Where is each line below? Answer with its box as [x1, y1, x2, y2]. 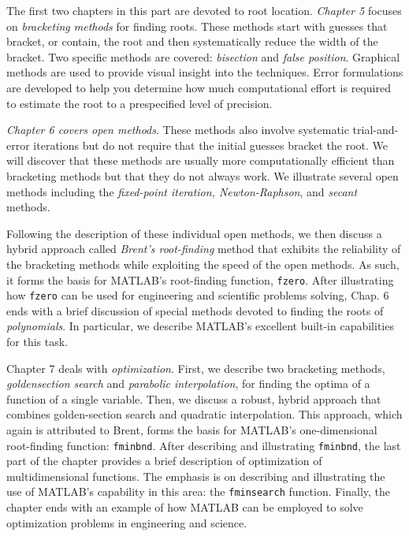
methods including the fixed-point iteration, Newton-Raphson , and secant [6, 183, 358, 199]
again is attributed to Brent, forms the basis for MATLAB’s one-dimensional [6, 421, 377, 437]
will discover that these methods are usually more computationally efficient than [6, 152, 395, 169]
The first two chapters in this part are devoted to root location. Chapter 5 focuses [6, 2, 402, 18]
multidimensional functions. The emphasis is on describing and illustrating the [6, 467, 385, 484]
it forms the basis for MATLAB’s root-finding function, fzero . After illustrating [6, 271, 394, 288]
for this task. [6, 333, 68, 349]
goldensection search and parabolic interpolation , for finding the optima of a [6, 375, 370, 392]
